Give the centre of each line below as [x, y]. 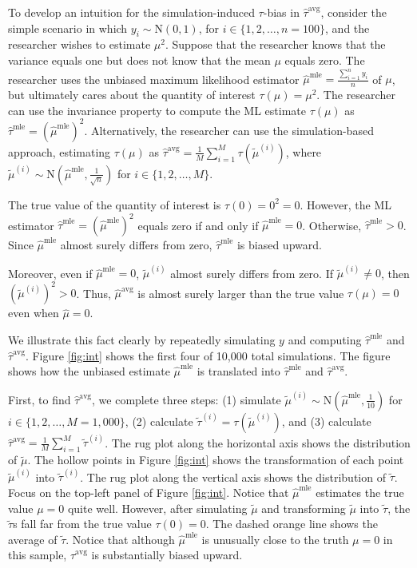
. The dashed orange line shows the [292, 524]
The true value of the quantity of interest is [115, 204]
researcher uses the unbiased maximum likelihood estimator [154, 79]
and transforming [304, 508]
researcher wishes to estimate [79, 44]
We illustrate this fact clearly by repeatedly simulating [142, 339]
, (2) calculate [159, 421]
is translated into [238, 371]
